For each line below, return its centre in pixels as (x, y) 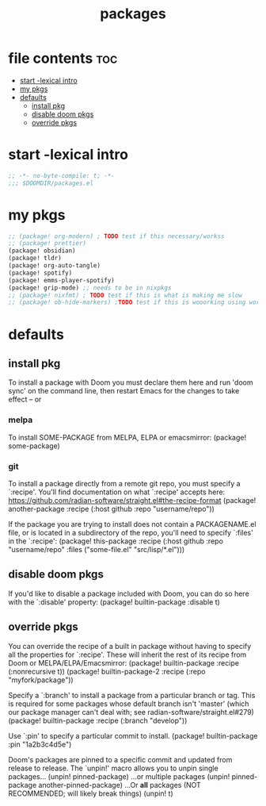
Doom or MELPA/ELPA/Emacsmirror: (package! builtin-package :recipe (124, 662)
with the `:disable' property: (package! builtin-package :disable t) (114, 602)
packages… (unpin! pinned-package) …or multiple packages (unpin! (119, 776)
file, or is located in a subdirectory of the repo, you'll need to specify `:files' (131, 532)
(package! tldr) (35, 259)
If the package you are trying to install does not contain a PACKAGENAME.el (132, 524)
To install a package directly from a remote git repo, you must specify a (124, 483)
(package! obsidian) (42, 251)
